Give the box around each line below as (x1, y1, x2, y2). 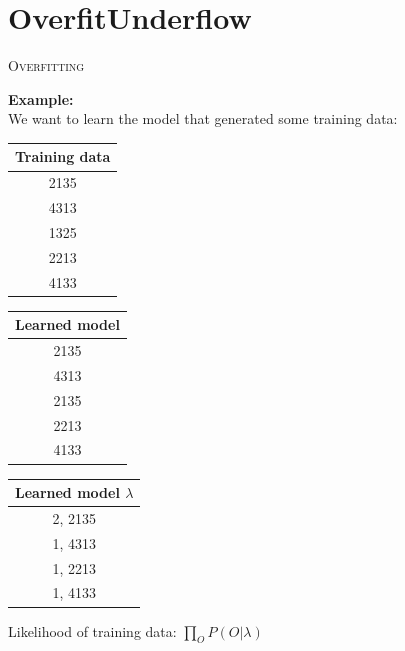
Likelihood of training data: (8, 620, 177, 641)
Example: (8, 88, 74, 109)
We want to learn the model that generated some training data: (8, 108, 398, 129)
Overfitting (8, 55, 85, 76)
